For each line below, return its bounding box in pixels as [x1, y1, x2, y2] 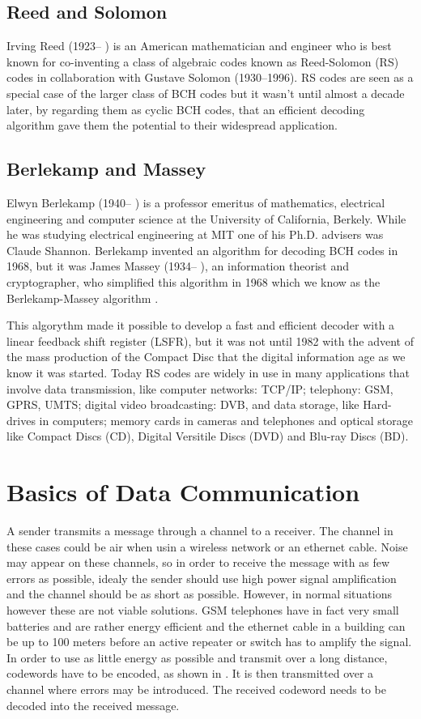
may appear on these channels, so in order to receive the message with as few [6, 554, 390, 571]
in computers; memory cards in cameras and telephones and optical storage [39, 411, 413, 428]
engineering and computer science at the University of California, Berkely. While [6, 210, 406, 227]
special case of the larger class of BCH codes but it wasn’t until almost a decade [6, 84, 405, 101]
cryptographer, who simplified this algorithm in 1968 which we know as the [6, 273, 381, 290]
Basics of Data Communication [6, 475, 360, 508]
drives [6, 411, 36, 428]
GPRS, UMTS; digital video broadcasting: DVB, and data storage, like [6, 396, 359, 413]
